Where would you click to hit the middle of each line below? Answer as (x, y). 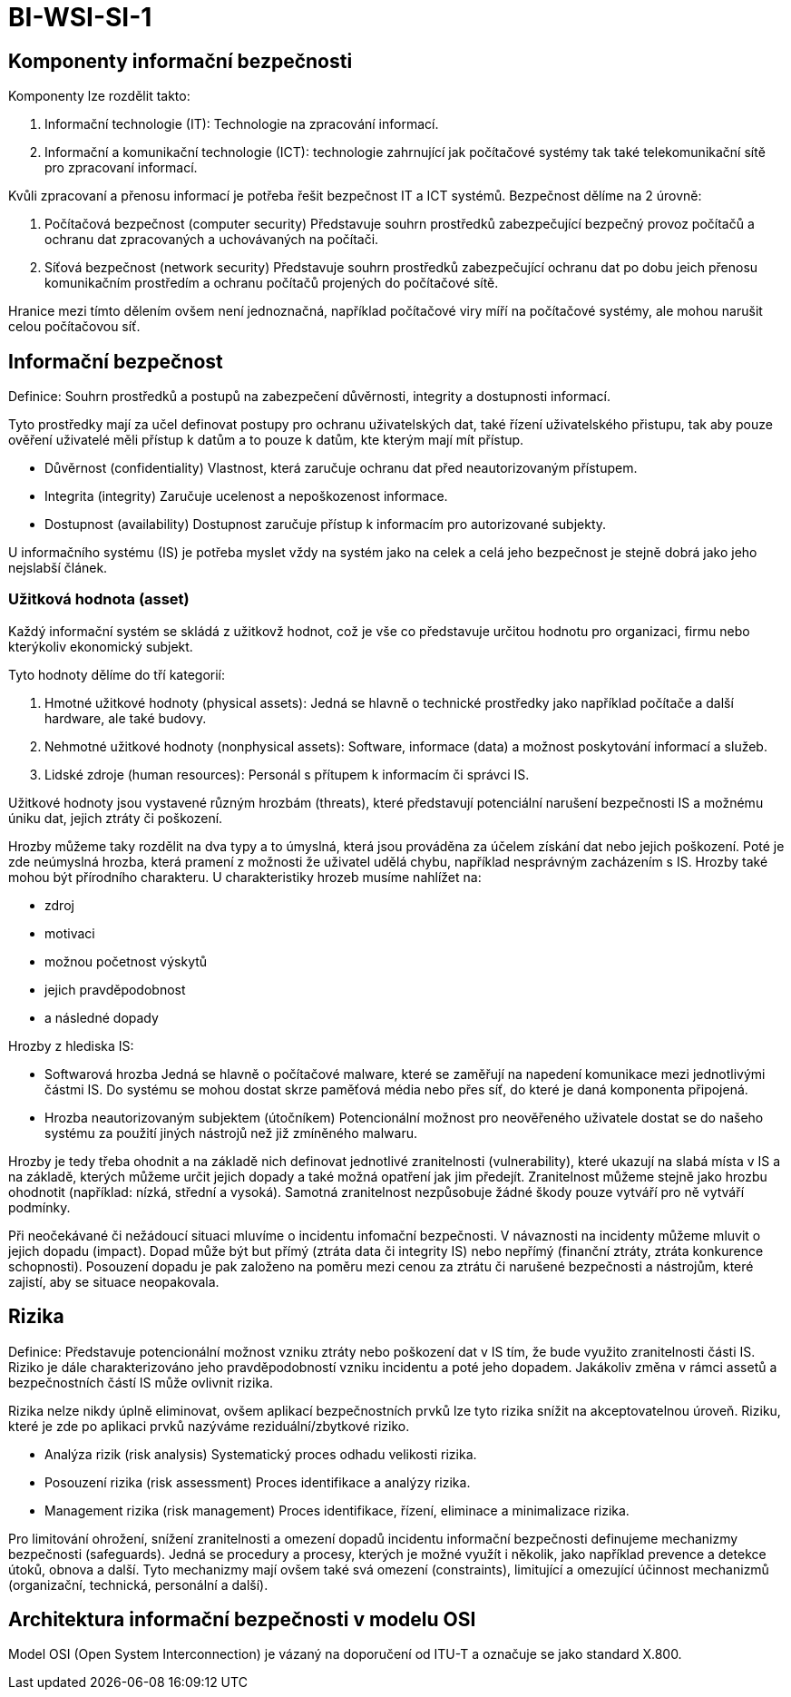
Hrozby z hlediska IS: (71, 1045)
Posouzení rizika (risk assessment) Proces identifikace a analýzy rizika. (258, 1482)
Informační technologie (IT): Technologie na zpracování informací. (242, 124)
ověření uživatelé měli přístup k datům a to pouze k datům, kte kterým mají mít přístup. (266, 440)
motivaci (70, 933)
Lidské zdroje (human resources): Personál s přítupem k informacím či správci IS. (287, 774)
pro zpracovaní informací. (121, 168)
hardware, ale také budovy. (126, 718)
